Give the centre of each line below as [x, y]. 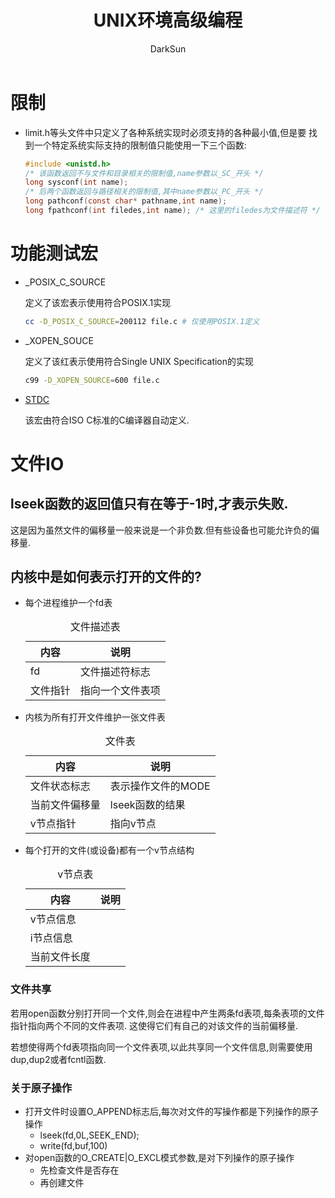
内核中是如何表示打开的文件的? [106, 577]
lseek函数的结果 [147, 805]
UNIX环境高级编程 [168, 20]
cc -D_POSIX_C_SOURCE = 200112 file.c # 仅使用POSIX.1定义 [142, 321]
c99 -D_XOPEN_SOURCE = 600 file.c [92, 380]
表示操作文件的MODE [160, 786]
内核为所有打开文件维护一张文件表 [95, 717]
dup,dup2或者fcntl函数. [58, 1059]
